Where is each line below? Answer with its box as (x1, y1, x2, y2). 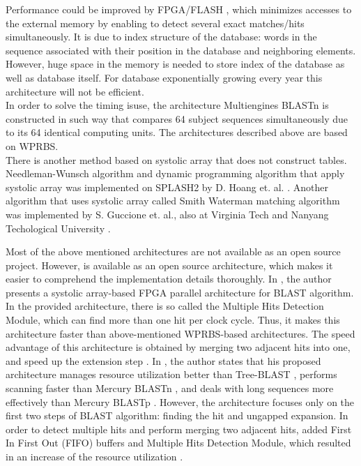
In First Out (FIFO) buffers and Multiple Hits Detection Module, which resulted (6, 435, 351, 450)
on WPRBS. (6, 138, 59, 153)
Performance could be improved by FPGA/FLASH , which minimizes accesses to (6, 2, 352, 16)
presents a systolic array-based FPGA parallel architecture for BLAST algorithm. (6, 285, 354, 299)
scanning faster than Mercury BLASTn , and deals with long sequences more (6, 381, 334, 396)
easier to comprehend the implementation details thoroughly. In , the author (6, 271, 332, 286)
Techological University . (6, 220, 111, 235)
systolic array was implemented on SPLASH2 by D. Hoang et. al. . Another (6, 179, 328, 194)
